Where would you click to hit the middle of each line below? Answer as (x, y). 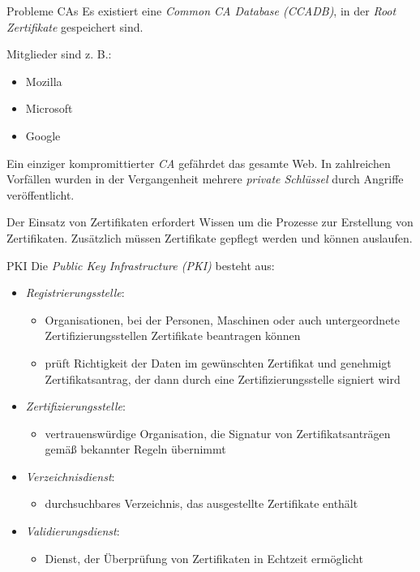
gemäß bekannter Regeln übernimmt (135, 449)
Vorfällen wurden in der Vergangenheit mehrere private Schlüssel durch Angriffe (205, 179)
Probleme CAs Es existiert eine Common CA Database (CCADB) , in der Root (201, 11)
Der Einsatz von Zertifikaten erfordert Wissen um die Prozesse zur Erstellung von (210, 222)
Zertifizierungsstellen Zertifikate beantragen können (173, 335)
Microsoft (49, 108)
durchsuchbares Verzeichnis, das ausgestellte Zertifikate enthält (201, 503)
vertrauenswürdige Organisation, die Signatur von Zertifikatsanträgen (218, 433)
